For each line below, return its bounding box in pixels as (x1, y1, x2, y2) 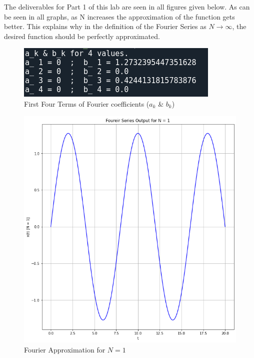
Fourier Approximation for (24, 344, 105, 355)
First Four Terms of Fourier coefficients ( (24, 98, 149, 109)
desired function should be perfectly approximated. (4, 31, 160, 41)
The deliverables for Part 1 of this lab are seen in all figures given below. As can (4, 2, 250, 12)
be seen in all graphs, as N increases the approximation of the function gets (4, 11, 235, 22)
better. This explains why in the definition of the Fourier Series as (4, 21, 206, 32)
